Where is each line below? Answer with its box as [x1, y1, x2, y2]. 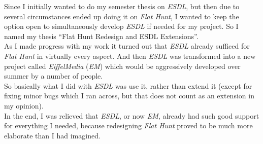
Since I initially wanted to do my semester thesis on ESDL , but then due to [4, 1, 240, 11]
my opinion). [4, 100, 44, 111]
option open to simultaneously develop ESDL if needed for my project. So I [4, 21, 239, 31]
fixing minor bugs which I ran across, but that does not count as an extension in [4, 90, 254, 101]
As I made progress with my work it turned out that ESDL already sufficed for [4, 41, 250, 51]
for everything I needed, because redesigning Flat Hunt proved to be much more [4, 120, 253, 131]
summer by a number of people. [4, 70, 103, 81]
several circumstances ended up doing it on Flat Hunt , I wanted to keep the [4, 11, 239, 21]
